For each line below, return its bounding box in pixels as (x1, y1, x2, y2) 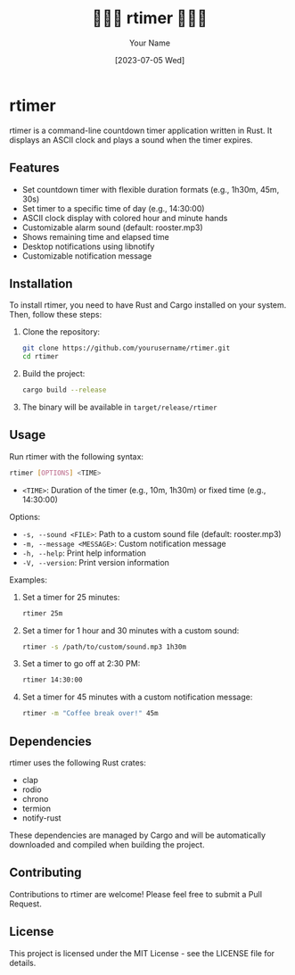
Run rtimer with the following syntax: (9, 450, 144, 462)
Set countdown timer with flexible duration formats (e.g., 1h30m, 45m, (21, 184, 280, 194)
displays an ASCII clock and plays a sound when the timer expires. (9, 134, 253, 145)
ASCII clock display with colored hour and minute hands (21, 212, 228, 223)
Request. (9, 898, 42, 909)
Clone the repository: (21, 326, 101, 337)
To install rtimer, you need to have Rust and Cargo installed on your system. (9, 300, 287, 310)
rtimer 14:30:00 (21, 675, 83, 685)
